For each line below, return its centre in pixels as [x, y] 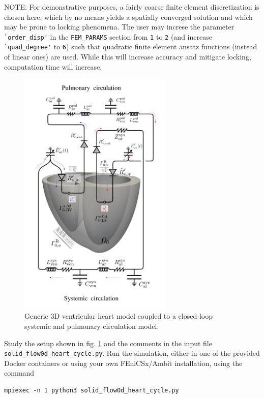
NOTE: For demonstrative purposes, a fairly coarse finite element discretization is [132, 7]
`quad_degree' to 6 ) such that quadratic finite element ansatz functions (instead [131, 47]
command [19, 373]
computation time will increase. [53, 66]
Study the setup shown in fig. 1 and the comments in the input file [108, 343]
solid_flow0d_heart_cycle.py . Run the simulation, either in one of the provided [132, 353]
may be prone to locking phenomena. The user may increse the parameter [119, 27]
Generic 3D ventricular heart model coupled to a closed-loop [119, 316]
